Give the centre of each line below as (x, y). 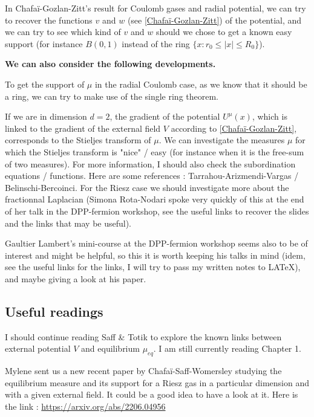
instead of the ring (156, 43)
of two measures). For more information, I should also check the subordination (150, 163)
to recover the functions (49, 20)
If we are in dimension (46, 116)
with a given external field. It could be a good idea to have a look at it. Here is (152, 394)
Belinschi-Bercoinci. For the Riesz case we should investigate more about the (147, 187)
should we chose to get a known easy (224, 32)
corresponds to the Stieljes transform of (78, 140)
